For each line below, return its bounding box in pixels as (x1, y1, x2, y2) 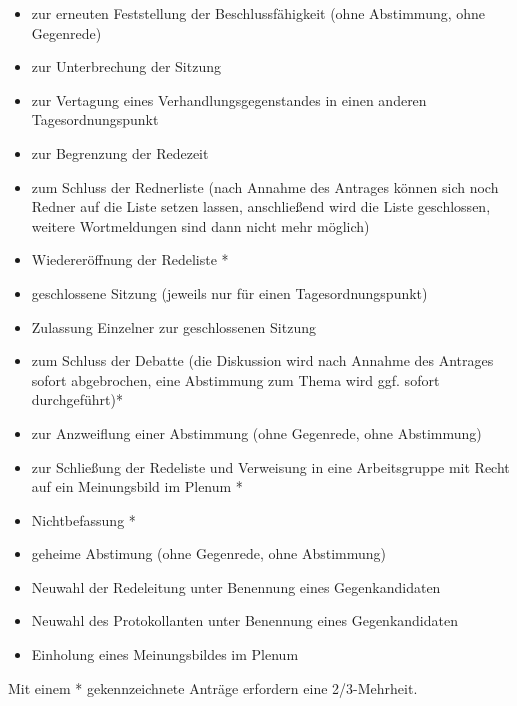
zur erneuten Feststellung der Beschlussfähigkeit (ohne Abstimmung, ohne (31, 3, 486, 23)
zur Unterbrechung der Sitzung (31, 56, 221, 77)
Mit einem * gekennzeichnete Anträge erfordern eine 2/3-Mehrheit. (8, 677, 418, 698)
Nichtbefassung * (31, 509, 136, 530)
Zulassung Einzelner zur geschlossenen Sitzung (31, 316, 316, 337)
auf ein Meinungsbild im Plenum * (31, 476, 243, 497)
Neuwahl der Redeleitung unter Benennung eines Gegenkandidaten (31, 576, 441, 597)
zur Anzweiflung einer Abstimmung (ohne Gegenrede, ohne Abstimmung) (31, 422, 482, 443)
